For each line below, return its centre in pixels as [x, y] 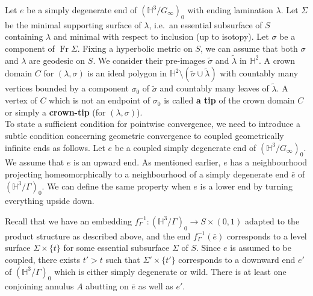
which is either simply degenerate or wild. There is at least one [170, 271]
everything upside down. [50, 201]
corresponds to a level [267, 236]
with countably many [259, 73]
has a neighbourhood [269, 162]
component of [30, 48]
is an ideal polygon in [127, 73]
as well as [156, 286]
